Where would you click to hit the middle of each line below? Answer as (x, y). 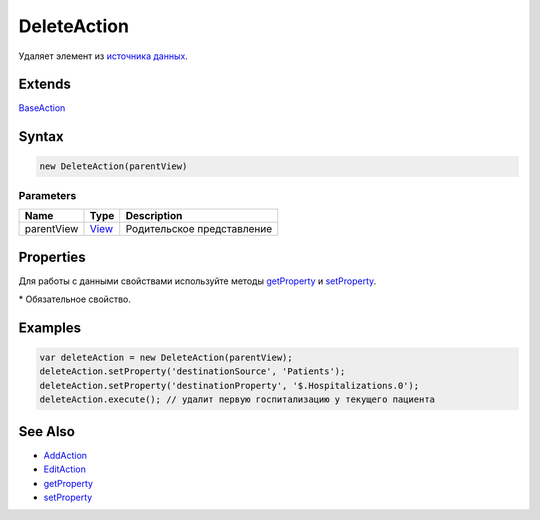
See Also (46, 431)
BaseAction (42, 108)
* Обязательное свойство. (75, 299)
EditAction (65, 469)
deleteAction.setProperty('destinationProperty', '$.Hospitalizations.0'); (229, 385)
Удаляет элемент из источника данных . (103, 56)
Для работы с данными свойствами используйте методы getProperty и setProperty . (197, 281)
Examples (50, 327)
